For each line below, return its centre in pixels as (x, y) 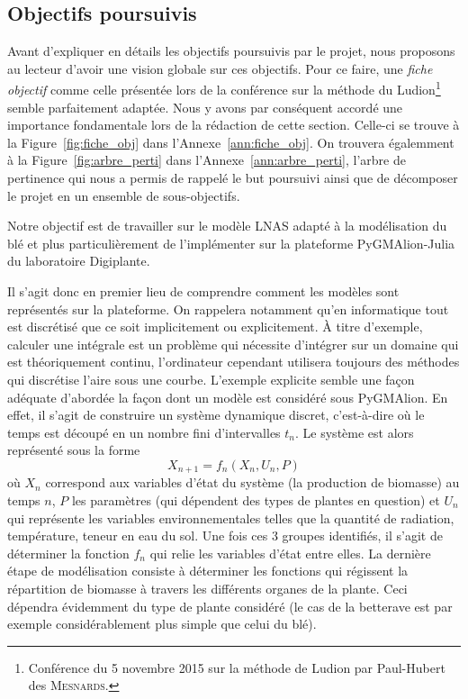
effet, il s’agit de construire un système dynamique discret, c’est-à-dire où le (216, 415)
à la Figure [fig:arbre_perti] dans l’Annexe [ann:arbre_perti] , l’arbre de (207, 160)
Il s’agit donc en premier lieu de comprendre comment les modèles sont (203, 290)
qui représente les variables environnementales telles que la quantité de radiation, (231, 517)
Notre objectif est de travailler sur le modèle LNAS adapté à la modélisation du (227, 226)
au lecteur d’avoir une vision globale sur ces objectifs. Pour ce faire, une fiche (220, 68)
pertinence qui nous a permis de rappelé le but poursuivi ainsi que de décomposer (233, 178)
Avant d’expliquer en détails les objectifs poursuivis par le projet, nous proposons (231, 51)
